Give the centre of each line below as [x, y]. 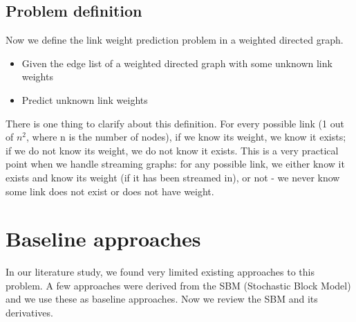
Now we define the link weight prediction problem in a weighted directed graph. [175, 40]
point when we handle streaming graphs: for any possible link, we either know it [175, 164]
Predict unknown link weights [85, 99]
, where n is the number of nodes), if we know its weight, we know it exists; [186, 137]
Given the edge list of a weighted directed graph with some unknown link [177, 63]
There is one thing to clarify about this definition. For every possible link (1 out [175, 123]
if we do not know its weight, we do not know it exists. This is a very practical [172, 150]
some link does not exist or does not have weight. [110, 191]
